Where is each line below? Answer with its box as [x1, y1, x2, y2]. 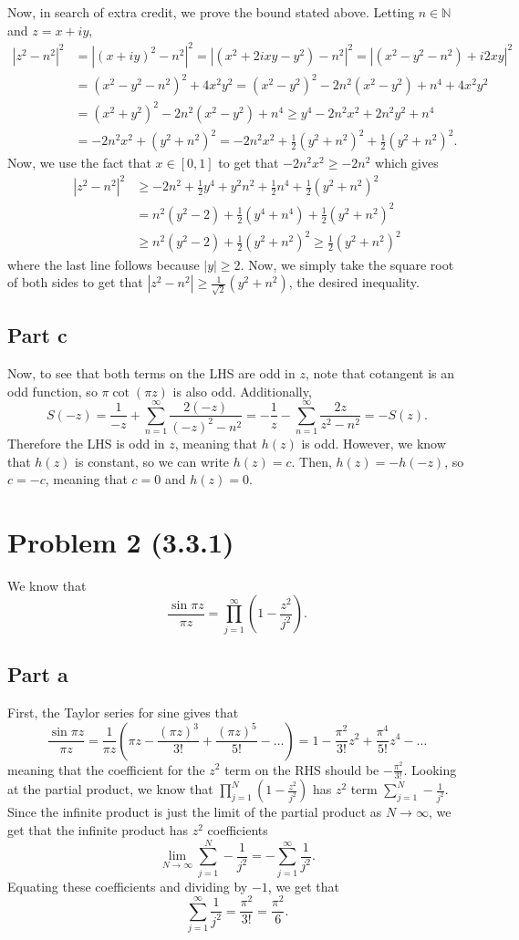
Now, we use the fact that [7, 153, 151, 172]
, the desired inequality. [288, 273, 420, 292]
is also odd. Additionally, [172, 381, 312, 400]
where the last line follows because [7, 254, 200, 274]
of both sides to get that [7, 273, 143, 292]
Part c [7, 321, 67, 349]
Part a [7, 660, 68, 688]
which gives [375, 153, 439, 172]
